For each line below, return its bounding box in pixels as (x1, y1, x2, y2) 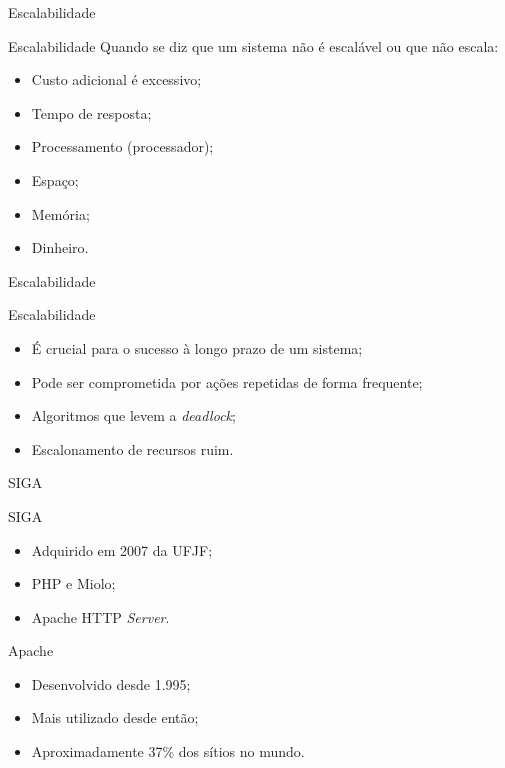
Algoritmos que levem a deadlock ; (31, 405, 236, 426)
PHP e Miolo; (31, 573, 116, 594)
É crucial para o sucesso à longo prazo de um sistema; (31, 337, 363, 358)
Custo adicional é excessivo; (31, 69, 202, 90)
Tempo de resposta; (31, 102, 152, 123)
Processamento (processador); (31, 136, 214, 157)
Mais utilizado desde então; (31, 707, 199, 728)
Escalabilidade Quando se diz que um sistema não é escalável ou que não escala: (8, 35, 499, 56)
